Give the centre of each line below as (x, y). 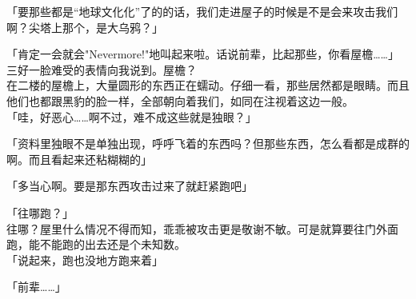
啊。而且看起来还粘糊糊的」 (79, 159)
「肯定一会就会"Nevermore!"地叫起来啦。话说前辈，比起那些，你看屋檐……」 (203, 54)
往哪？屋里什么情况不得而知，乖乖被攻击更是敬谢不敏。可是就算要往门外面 (202, 228)
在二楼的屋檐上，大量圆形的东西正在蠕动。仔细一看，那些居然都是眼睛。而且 (208, 85)
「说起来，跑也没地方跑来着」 (85, 259)
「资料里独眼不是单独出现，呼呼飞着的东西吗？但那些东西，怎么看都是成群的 (208, 144)
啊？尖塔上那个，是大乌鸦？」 (85, 27)
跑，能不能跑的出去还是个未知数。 (96, 244)
